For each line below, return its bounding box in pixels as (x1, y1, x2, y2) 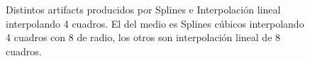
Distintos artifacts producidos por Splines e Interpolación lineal (6, 2, 281, 16)
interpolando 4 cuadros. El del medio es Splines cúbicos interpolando (6, 16, 304, 30)
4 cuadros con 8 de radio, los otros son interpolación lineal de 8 (6, 30, 281, 45)
